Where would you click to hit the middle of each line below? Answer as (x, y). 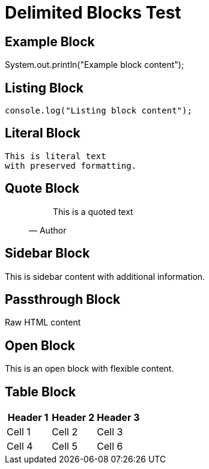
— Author (48, 230)
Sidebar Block (47, 253)
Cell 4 (20, 446)
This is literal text (56, 156)
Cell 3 (110, 432)
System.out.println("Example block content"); (95, 65)
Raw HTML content (43, 322)
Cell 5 (65, 446)
